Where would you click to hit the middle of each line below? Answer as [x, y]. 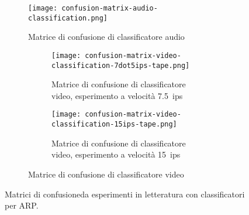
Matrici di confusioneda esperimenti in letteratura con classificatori [125, 194]
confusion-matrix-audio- [110, 8]
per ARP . [22, 205]
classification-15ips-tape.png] [114, 124]
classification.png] [68, 18]
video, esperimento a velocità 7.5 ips [117, 95]
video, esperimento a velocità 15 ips [116, 154]
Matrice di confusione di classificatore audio [106, 37]
